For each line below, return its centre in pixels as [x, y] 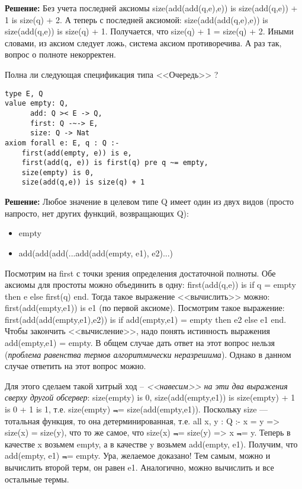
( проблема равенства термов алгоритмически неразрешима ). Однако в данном [148, 354]
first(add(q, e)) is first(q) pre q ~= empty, [115, 163]
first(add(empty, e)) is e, [77, 153]
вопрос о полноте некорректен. [60, 54]
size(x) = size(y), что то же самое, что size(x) [88, 432]
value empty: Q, [37, 104]
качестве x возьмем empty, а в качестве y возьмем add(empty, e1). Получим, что [151, 444]
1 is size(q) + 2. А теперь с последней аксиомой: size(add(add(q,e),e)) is [136, 19]
